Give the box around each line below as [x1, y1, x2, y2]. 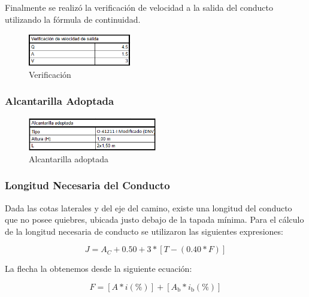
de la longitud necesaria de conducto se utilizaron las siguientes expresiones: [5, 225, 283, 237]
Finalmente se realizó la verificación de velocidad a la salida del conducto [5, 1, 274, 13]
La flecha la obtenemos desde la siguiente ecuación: [5, 262, 192, 275]
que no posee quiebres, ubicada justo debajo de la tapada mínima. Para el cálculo [5, 213, 304, 226]
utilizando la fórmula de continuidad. [5, 13, 141, 25]
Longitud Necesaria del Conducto [5, 178, 170, 193]
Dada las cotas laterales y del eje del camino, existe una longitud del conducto [5, 201, 292, 214]
